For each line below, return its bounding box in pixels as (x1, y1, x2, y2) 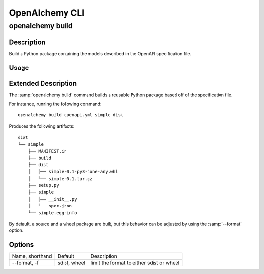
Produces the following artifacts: (9, 123, 75, 129)
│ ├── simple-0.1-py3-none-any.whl (27, 169, 118, 175)
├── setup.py (27, 183, 59, 188)
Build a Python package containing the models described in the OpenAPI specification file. (9, 50, 192, 56)
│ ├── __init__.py (27, 196, 77, 202)
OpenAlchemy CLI (9, 7, 85, 18)
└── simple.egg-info (27, 210, 77, 215)
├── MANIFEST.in (27, 148, 67, 154)
